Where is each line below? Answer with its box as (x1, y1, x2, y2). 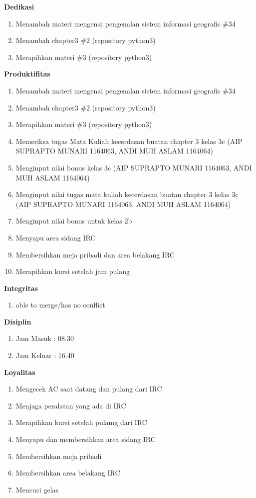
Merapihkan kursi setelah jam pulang (15, 266, 130, 276)
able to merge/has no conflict (15, 299, 105, 310)
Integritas (4, 282, 38, 293)
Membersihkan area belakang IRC (15, 467, 120, 478)
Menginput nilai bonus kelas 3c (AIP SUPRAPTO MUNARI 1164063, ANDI (15, 162, 252, 172)
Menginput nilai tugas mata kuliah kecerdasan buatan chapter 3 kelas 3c (15, 189, 239, 199)
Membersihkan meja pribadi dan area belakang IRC (15, 249, 175, 259)
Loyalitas (4, 366, 35, 377)
